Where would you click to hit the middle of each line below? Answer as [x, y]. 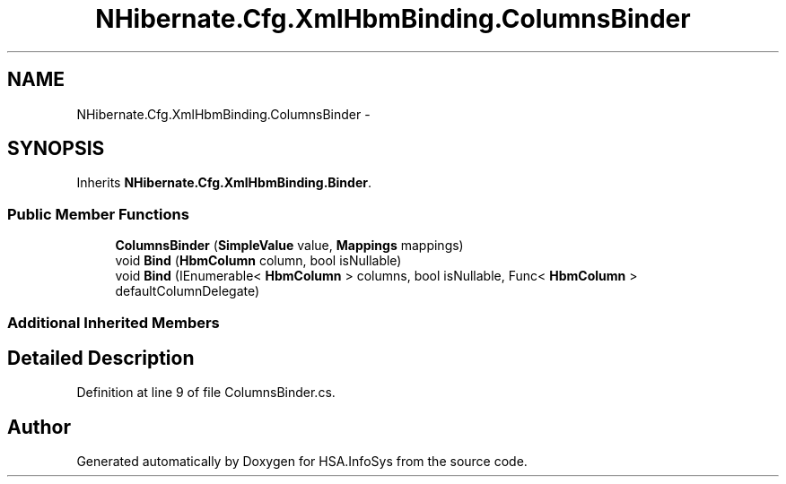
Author [39, 427]
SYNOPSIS [56, 149]
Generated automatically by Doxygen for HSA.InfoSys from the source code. [302, 462]
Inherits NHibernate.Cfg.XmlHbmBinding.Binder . [224, 183]
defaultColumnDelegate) [188, 291]
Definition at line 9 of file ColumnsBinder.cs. [206, 393]
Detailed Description [101, 358]
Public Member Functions [98, 214]
